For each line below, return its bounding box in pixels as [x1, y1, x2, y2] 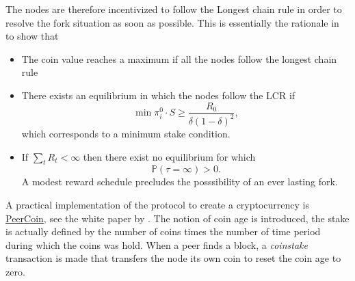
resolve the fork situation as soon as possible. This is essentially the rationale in [5, 15, 339, 29]
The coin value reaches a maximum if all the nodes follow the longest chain [21, 51, 337, 66]
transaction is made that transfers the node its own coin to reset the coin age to [5, 251, 341, 265]
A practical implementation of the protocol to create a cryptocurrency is [5, 197, 310, 211]
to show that [5, 29, 59, 43]
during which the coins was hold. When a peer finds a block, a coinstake [5, 237, 308, 252]
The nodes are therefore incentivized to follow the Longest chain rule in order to [5, 2, 342, 16]
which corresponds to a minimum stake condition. [21, 126, 231, 140]
